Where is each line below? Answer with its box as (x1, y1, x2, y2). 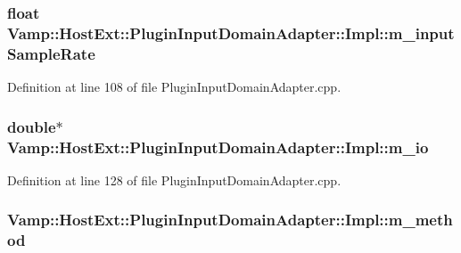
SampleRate (7, 42, 95, 64)
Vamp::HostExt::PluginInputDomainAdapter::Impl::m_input (7, 21, 455, 44)
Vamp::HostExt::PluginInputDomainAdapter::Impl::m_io (7, 135, 429, 158)
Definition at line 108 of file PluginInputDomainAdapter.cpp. (7, 78, 342, 96)
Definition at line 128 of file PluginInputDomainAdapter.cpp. (7, 170, 342, 189)
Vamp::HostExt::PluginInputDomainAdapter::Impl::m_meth (7, 208, 453, 231)
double (7, 115, 56, 137)
